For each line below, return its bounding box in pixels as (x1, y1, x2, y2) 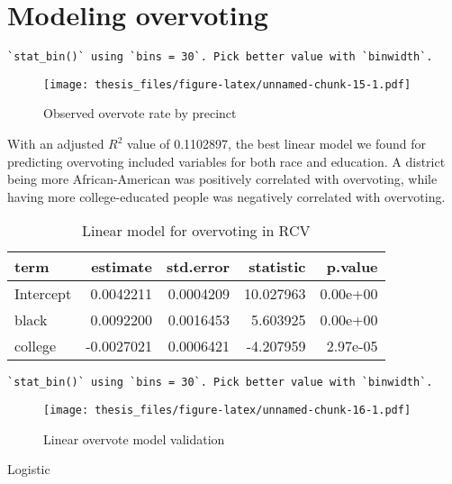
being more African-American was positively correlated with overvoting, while (7, 169, 438, 188)
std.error (166, 256, 231, 278)
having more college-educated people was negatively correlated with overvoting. (7, 187, 446, 205)
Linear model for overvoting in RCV (82, 220, 311, 242)
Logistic (7, 460, 50, 479)
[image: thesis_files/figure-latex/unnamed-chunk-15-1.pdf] (43, 78, 411, 91)
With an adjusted (7, 134, 104, 153)
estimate (91, 256, 152, 278)
